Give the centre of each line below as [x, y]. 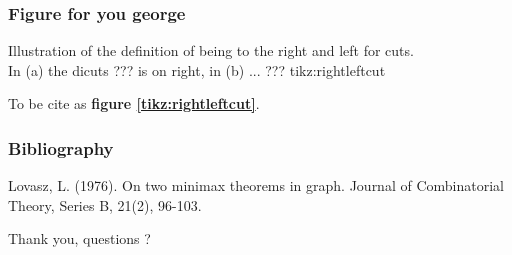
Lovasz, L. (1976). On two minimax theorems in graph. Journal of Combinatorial [256, 185]
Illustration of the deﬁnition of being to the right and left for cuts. [211, 50]
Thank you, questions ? [79, 238]
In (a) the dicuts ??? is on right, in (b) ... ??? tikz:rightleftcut [197, 69]
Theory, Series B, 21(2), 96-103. [105, 204]
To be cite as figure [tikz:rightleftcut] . [134, 103]
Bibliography [61, 147]
